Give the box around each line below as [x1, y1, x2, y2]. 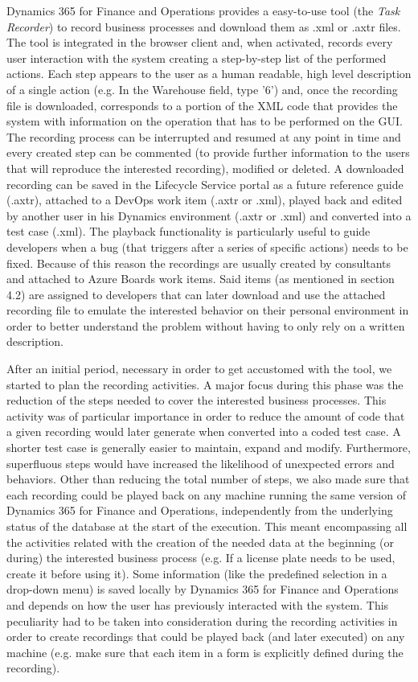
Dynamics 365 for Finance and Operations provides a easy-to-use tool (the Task [6, 2, 400, 18]
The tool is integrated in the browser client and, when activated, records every [6, 34, 393, 51]
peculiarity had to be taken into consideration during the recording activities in [6, 612, 398, 629]
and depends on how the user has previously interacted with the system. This [6, 596, 389, 613]
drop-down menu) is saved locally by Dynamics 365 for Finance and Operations [6, 581, 399, 598]
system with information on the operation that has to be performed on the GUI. [6, 113, 403, 129]
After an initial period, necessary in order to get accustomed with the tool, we [6, 360, 392, 377]
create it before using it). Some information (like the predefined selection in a [6, 565, 387, 581]
